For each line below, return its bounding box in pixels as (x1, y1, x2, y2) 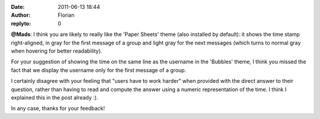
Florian (57, 12, 75, 19)
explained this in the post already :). (11, 94, 98, 101)
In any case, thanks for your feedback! (11, 105, 105, 112)
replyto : (11, 20, 31, 27)
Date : (11, 4, 25, 10)
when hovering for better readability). (11, 47, 103, 54)
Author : (11, 12, 31, 19)
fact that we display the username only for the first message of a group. (11, 66, 187, 73)
